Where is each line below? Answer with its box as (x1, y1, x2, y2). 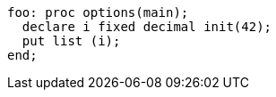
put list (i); (22, 34, 121, 48)
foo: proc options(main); (7, 5, 189, 20)
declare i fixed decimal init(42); (22, 20, 272, 34)
